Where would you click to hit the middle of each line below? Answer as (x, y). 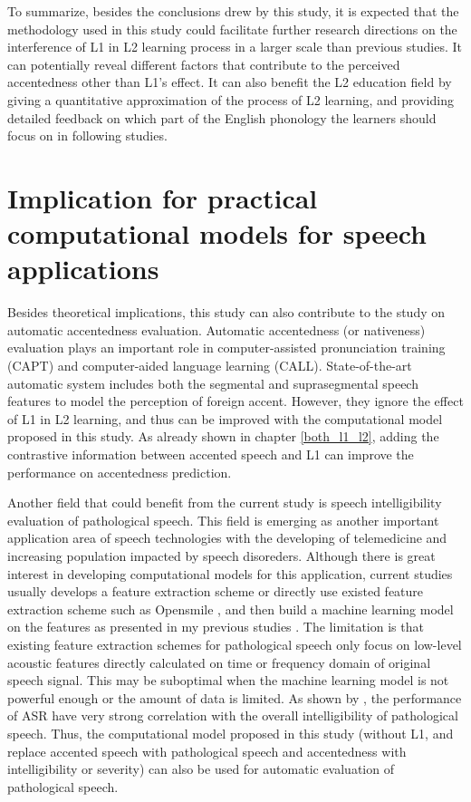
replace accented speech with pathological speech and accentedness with (207, 751)
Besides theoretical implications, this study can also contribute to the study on (226, 312)
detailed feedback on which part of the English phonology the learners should (222, 117)
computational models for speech (217, 233)
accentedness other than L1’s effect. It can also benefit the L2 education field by (230, 82)
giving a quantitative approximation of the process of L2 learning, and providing (231, 99)
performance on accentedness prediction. (120, 472)
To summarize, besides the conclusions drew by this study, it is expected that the (233, 11)
